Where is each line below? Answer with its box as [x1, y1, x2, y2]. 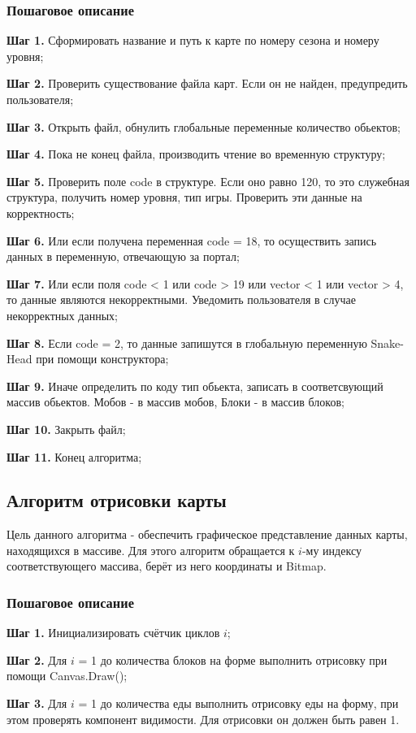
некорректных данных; [6, 306, 118, 323]
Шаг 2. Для [6, 651, 67, 668]
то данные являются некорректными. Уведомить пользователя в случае [6, 291, 356, 308]
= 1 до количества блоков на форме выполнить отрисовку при [78, 651, 388, 668]
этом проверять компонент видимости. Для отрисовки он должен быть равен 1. [6, 710, 400, 727]
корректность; [6, 204, 75, 221]
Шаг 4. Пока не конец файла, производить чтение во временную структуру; [6, 145, 386, 163]
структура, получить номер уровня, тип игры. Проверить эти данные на [6, 189, 362, 206]
